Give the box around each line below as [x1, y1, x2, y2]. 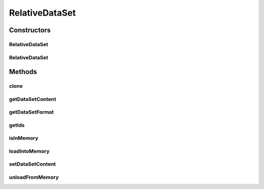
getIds [9, 121, 25, 128]
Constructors [9, 26, 51, 34]
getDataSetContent [9, 95, 56, 102]
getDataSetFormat [9, 109, 54, 116]
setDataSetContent [9, 161, 56, 167]
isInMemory [9, 135, 39, 142]
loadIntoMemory [9, 147, 50, 154]
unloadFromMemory [9, 174, 59, 181]
